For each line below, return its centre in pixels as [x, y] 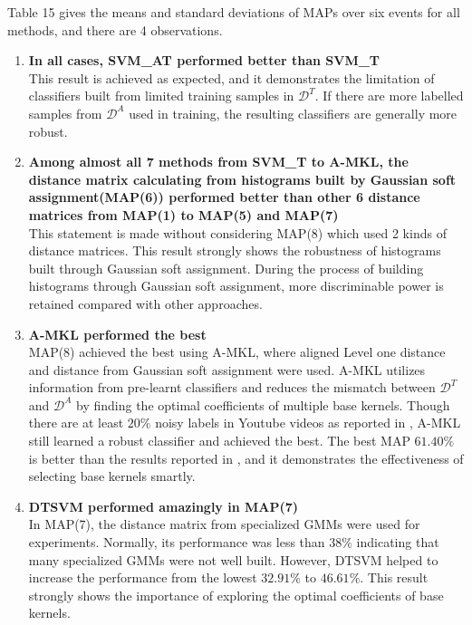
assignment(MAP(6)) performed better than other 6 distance [224, 197]
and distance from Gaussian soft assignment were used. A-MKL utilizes [227, 369]
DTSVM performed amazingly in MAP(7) [164, 506]
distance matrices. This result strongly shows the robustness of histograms [235, 250]
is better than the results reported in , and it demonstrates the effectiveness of [246, 458]
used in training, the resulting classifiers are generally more [293, 113]
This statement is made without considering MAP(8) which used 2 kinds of [237, 232]
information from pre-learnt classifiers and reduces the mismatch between [232, 387]
